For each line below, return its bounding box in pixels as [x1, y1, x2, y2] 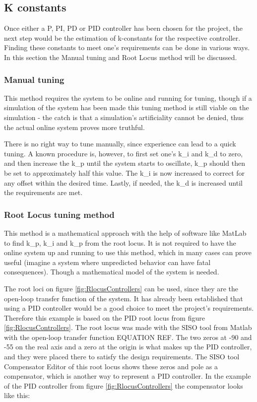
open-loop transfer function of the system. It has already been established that [4, 293, 243, 303]
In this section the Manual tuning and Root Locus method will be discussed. [4, 52, 237, 62]
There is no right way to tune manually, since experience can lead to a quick [4, 138, 236, 149]
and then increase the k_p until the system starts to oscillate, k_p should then [4, 158, 245, 168]
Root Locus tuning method [4, 208, 115, 220]
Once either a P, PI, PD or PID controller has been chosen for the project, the [4, 23, 243, 33]
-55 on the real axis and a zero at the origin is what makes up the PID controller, [4, 341, 252, 352]
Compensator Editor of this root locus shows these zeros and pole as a [4, 361, 218, 371]
